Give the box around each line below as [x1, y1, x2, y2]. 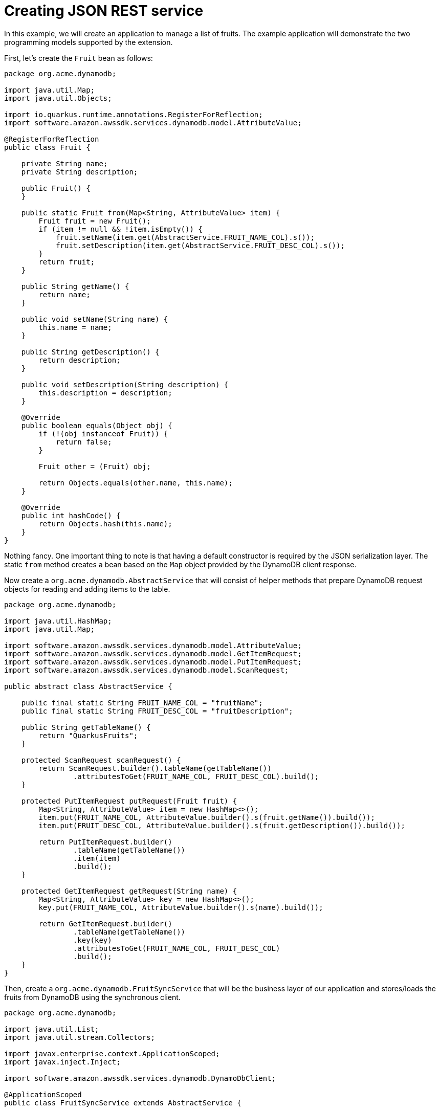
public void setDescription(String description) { [21, 380, 229, 389]
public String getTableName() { [21, 723, 151, 731]
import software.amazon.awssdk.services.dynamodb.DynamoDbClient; [4, 1074, 276, 1082]
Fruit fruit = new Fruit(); [38, 216, 151, 225]
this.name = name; [38, 323, 112, 331]
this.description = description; [38, 388, 172, 397]
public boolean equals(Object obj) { [21, 421, 172, 430]
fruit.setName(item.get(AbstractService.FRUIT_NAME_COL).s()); [56, 233, 315, 241]
